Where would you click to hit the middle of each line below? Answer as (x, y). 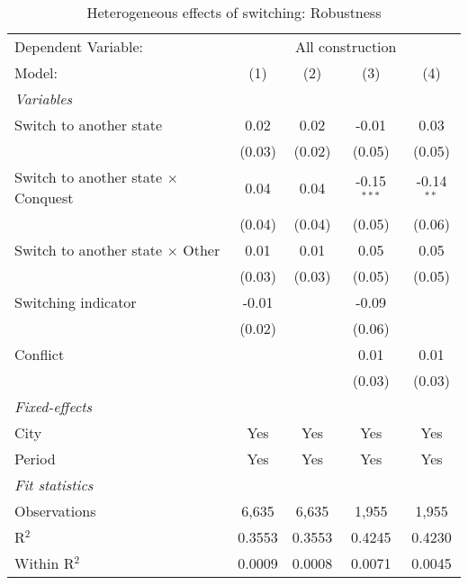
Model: (36, 72)
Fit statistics (54, 485)
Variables (44, 99)
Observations (55, 511)
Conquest (44, 198)
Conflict (40, 354)
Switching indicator (76, 302)
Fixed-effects (54, 406)
